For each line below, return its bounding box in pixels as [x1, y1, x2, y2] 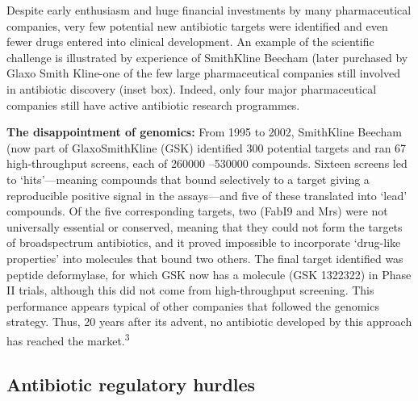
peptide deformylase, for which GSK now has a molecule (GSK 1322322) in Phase [6, 265, 412, 282]
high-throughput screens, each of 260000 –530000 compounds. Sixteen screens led [6, 155, 408, 172]
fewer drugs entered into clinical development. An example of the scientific [6, 33, 374, 50]
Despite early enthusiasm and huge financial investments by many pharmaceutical [6, 2, 412, 18]
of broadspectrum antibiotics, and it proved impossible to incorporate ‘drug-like [6, 234, 401, 251]
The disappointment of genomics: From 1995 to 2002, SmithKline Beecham [6, 123, 402, 140]
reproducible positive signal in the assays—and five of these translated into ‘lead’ [6, 186, 408, 203]
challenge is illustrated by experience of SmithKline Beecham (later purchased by [6, 48, 408, 65]
